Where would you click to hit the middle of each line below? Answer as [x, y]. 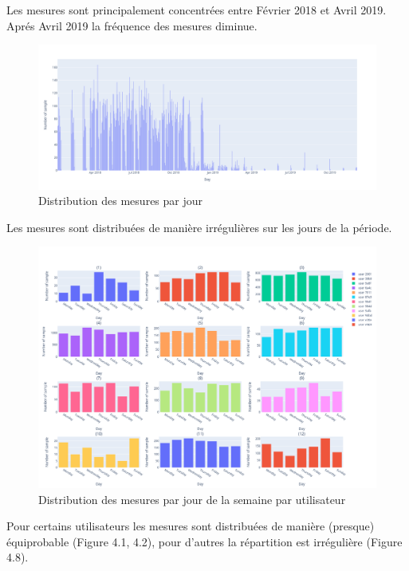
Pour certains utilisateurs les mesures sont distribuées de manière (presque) [191, 526]
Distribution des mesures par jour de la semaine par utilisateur [192, 499]
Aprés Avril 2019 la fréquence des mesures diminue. [132, 25]
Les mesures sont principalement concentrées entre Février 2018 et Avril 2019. [197, 10]
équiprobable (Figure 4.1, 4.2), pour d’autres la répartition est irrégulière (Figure [204, 541]
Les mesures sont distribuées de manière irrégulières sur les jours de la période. [199, 227]
